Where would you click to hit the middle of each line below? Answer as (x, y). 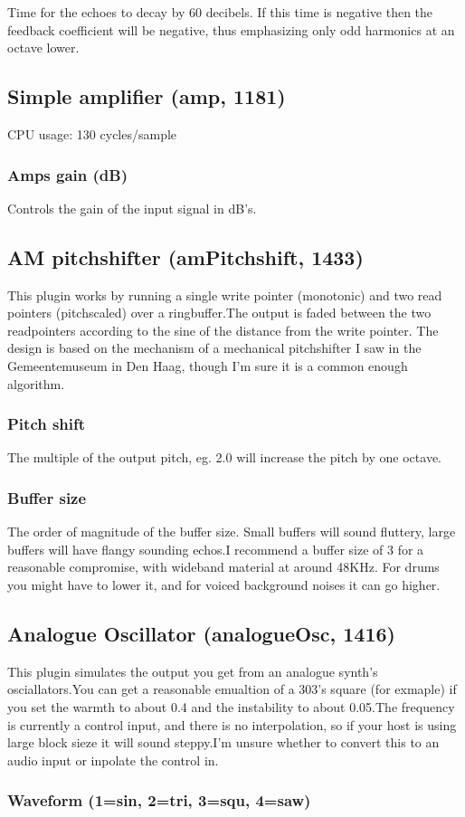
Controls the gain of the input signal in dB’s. (132, 208)
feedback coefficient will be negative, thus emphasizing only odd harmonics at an (231, 29)
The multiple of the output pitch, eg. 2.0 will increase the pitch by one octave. (224, 457)
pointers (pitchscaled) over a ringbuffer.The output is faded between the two (219, 313)
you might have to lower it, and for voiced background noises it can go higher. (224, 584)
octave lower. (43, 47)
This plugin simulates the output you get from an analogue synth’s (193, 671)
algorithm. (36, 383)
